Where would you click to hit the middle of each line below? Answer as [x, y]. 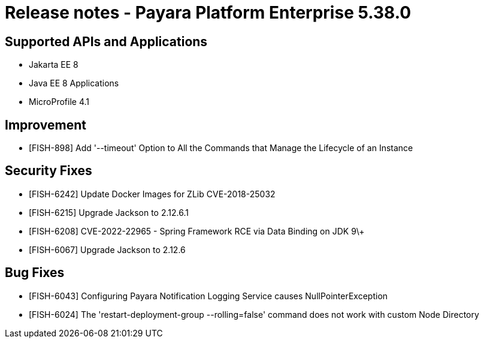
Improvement [46, 125]
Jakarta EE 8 [54, 65]
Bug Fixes [35, 273]
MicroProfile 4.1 [59, 102]
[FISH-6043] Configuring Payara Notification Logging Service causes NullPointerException [208, 296]
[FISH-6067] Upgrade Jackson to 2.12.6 [107, 249]
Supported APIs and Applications [106, 41]
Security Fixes [49, 171]
